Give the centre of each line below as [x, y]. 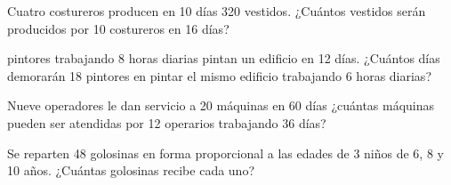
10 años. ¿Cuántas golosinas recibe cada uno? [131, 170]
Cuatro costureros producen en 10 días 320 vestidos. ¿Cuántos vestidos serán [217, 11]
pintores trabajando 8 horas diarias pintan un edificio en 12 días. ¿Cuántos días [224, 58]
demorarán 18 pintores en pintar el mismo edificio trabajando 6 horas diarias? [219, 75]
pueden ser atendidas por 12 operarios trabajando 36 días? [167, 122]
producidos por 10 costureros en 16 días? [118, 28]
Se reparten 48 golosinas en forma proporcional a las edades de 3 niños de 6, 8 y [225, 153]
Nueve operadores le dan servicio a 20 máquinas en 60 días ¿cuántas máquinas [221, 105]
